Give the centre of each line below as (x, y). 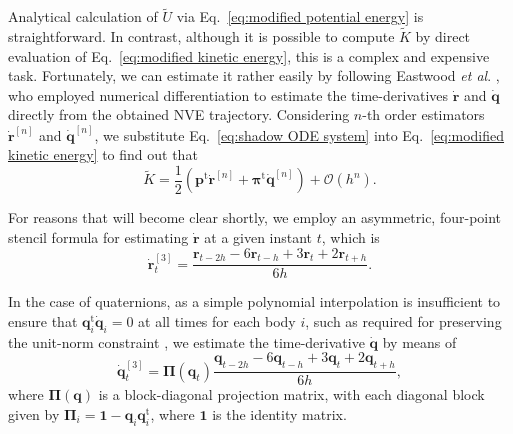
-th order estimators (423, 114)
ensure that (43, 320)
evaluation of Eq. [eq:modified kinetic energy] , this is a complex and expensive (249, 55)
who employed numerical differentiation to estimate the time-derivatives (228, 94)
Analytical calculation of (83, 16)
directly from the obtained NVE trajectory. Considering (179, 114)
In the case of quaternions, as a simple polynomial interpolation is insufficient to (254, 301)
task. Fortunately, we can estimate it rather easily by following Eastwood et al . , (254, 75)
